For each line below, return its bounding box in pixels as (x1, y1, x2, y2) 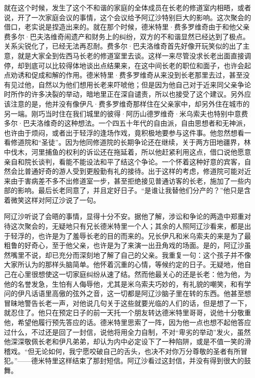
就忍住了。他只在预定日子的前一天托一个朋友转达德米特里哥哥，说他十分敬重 (4, 307, 251, 318)
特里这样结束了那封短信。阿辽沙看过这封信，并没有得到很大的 (45, 355, 244, 366)
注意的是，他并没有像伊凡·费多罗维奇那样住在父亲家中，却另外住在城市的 (10, 98, 250, 108)
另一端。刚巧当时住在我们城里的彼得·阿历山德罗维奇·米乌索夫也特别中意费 (4, 108, 248, 118)
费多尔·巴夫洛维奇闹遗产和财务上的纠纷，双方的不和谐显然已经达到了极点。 (4, 31, 250, 41)
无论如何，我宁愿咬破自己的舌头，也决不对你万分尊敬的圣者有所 (34, 346, 241, 356)
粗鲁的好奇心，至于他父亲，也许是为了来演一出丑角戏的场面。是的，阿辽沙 (4, 240, 244, 250)
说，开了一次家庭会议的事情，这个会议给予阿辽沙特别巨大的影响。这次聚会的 (4, 12, 251, 22)
